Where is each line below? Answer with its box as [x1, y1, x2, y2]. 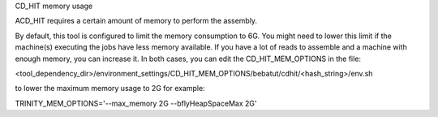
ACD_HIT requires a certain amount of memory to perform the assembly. [15, 16, 258, 26]
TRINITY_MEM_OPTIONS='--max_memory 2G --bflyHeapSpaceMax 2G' [15, 98, 257, 108]
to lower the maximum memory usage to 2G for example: [15, 84, 206, 93]
